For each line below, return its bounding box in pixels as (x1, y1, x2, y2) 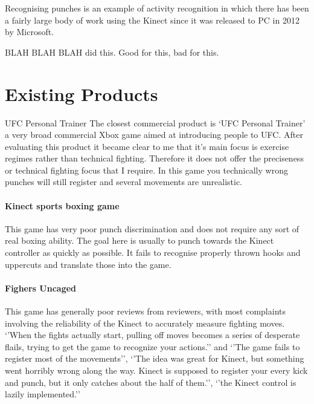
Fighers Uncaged (5, 281, 77, 294)
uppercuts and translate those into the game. (5, 258, 171, 270)
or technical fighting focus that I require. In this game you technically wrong (5, 163, 288, 176)
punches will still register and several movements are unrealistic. (5, 175, 243, 188)
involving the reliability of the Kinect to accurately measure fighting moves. (5, 316, 285, 329)
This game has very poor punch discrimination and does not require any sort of (5, 222, 300, 235)
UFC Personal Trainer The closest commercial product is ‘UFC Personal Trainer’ (5, 116, 306, 129)
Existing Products (5, 81, 158, 106)
